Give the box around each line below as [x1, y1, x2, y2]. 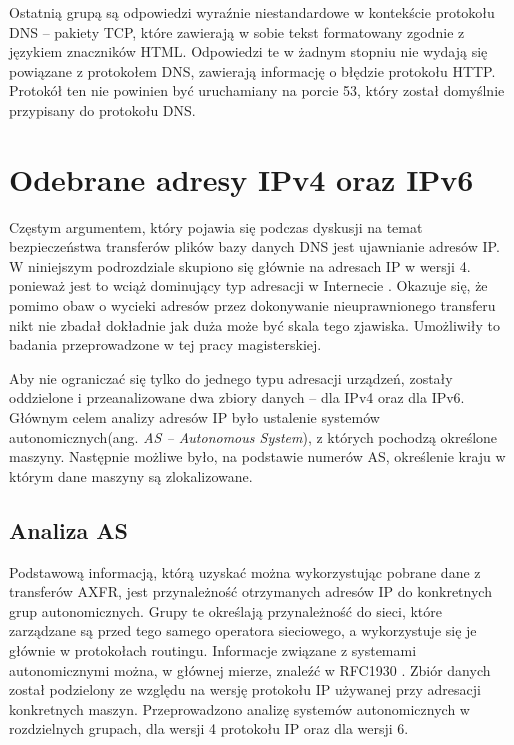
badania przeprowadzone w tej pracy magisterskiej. [9, 334, 322, 355]
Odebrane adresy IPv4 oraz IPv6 [9, 158, 474, 199]
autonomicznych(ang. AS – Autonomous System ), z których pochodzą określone [9, 426, 498, 447]
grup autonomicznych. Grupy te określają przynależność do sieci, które [9, 600, 442, 621]
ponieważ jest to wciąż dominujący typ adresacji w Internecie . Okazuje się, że [9, 275, 488, 296]
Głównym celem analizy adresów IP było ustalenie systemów [9, 407, 380, 428]
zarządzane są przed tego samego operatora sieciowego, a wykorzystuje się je [9, 620, 477, 641]
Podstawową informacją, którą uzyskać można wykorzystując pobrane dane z [9, 561, 481, 582]
